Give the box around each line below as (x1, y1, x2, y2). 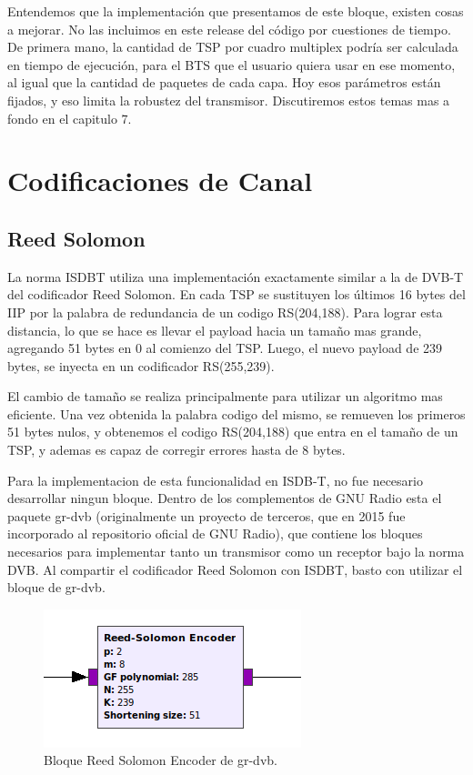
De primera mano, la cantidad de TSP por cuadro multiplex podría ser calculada (7, 37, 458, 56)
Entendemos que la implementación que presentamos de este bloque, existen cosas (7, 2, 464, 20)
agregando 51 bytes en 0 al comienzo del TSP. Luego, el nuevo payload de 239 (7, 338, 443, 357)
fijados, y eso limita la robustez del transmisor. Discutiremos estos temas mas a (7, 90, 450, 109)
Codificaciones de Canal (7, 162, 313, 199)
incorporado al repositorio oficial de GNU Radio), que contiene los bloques (7, 524, 423, 543)
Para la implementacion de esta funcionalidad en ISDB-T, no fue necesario (7, 470, 423, 489)
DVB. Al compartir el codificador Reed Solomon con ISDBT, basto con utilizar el (7, 559, 463, 579)
